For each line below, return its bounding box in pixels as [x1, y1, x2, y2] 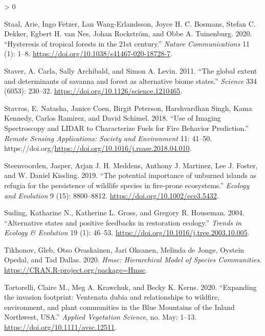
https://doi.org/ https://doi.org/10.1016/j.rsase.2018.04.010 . [4, 143, 192, 153]
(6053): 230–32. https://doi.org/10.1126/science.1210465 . [4, 85, 183, 96]
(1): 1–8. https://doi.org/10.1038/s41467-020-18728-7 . [4, 48, 172, 59]
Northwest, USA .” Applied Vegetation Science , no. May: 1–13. [4, 311, 197, 322]
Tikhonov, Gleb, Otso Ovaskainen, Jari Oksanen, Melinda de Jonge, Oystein [4, 244, 245, 255]
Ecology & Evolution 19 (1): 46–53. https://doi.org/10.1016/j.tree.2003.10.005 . [4, 227, 250, 238]
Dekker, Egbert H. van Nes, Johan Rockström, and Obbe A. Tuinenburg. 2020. [4, 28, 252, 39]
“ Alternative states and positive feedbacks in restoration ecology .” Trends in [4, 217, 242, 228]
